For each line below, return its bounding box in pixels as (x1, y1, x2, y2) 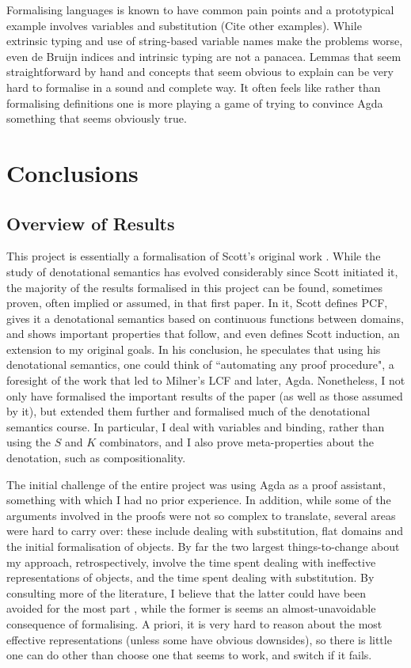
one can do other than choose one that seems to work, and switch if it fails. (6, 647, 372, 663)
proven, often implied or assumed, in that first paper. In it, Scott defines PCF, (6, 294, 388, 311)
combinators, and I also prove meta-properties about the (99, 434, 374, 450)
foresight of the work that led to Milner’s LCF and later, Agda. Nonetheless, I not (6, 372, 405, 389)
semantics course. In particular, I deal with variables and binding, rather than (6, 418, 385, 435)
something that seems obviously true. (6, 110, 187, 127)
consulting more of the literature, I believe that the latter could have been (6, 584, 367, 601)
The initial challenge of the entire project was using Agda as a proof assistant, (6, 476, 386, 492)
